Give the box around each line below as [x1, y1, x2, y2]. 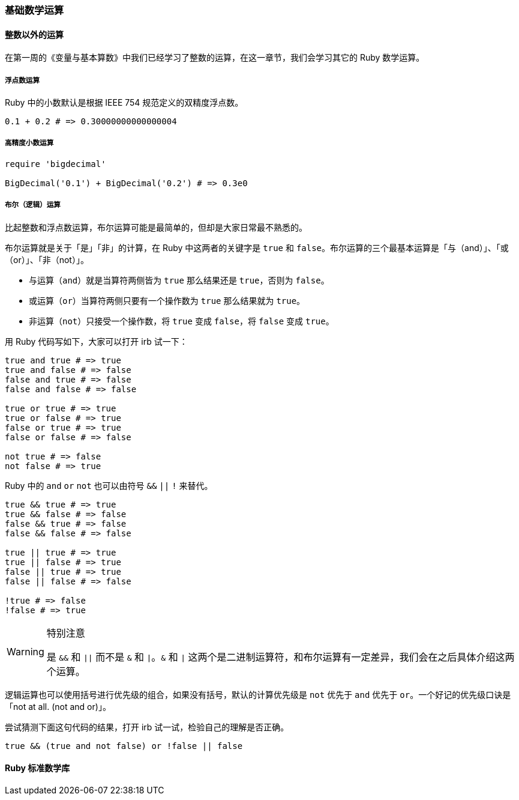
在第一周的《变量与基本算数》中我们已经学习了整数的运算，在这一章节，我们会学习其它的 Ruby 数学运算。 [5, 52, 425, 63]
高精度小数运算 [5, 139, 54, 148]
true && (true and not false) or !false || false [5, 741, 243, 751]
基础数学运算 [5, 4, 64, 16]
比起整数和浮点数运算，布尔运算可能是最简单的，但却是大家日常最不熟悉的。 [5, 222, 307, 232]
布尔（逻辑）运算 [5, 201, 61, 210]
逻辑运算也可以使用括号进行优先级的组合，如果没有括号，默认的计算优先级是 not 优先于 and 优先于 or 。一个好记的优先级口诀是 [5, 689, 511, 700]
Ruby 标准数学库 [5, 763, 70, 774]
